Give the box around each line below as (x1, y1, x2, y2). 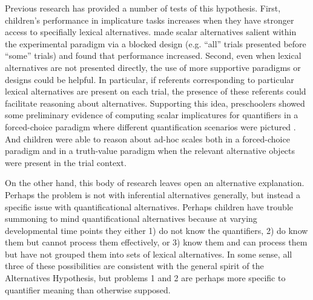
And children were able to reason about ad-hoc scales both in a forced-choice (5, 132, 290, 145)
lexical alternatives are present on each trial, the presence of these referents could (5, 85, 306, 98)
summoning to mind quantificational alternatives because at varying (5, 212, 257, 225)
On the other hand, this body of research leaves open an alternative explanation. (5, 176, 305, 189)
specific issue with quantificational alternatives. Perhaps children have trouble (5, 200, 293, 213)
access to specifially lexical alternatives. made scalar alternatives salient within (5, 25, 297, 38)
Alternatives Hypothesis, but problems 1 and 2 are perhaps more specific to (5, 272, 286, 284)
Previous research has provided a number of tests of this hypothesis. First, (5, 2, 281, 14)
